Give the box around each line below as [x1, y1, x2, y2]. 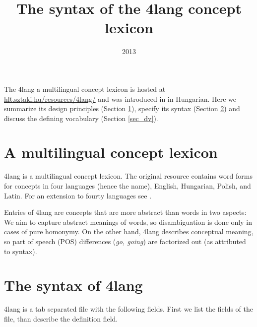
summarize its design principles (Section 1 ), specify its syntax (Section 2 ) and [4, 103, 240, 114]
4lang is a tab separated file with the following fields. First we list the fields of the [4, 304, 253, 314]
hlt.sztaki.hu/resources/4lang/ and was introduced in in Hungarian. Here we [4, 93, 236, 104]
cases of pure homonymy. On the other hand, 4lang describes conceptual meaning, [4, 226, 254, 237]
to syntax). [4, 246, 37, 256]
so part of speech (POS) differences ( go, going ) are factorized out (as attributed [4, 236, 246, 246]
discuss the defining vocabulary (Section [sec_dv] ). [4, 113, 158, 123]
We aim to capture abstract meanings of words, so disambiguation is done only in [4, 216, 252, 227]
